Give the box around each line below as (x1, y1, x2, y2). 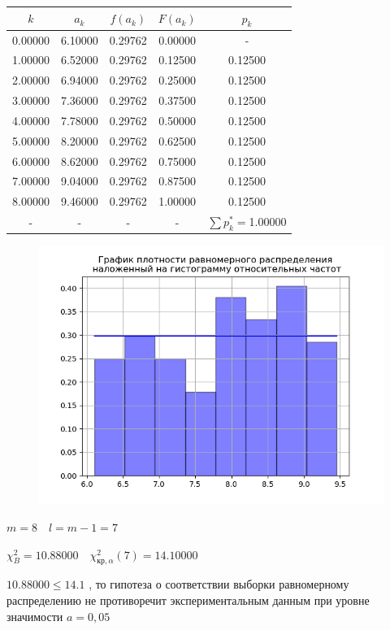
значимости (6, 607, 63, 624)
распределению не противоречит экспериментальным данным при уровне (6, 592, 370, 609)
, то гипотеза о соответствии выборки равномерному (89, 576, 349, 593)
